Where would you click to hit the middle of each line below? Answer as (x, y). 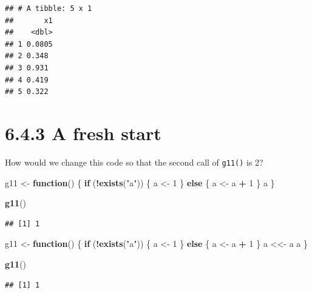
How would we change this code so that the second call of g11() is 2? (134, 162)
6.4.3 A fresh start (83, 133)
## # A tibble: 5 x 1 (49, 8)
